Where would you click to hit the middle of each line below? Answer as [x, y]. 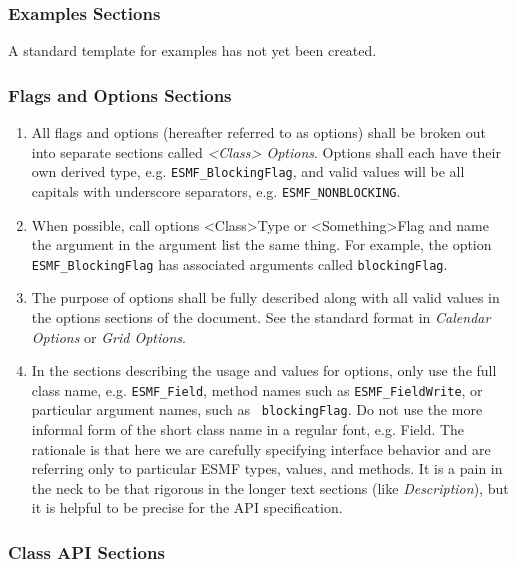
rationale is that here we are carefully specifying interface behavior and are [261, 448]
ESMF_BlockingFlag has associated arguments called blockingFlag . [239, 263]
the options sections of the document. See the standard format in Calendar [261, 316]
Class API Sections [86, 551]
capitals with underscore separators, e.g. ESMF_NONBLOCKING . [216, 190]
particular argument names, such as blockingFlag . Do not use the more [257, 409]
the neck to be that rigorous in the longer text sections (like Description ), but [270, 487]
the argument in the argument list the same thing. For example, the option [261, 244]
